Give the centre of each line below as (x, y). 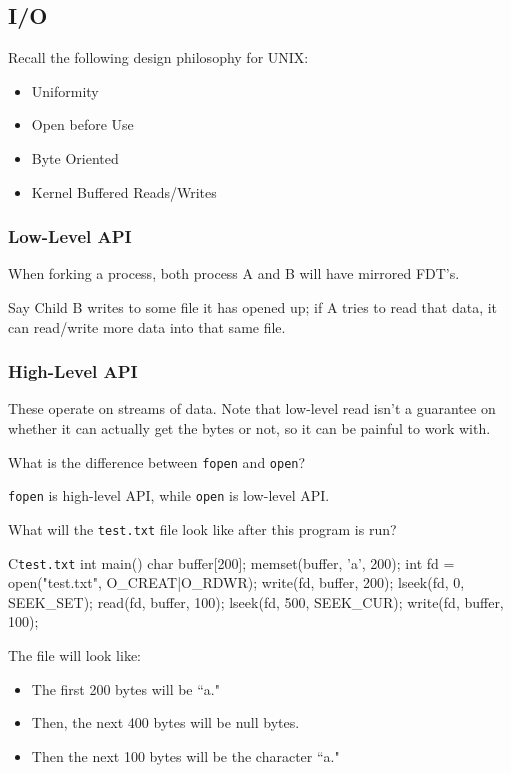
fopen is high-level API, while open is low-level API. (169, 495)
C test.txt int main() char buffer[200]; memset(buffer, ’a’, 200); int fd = (231, 562)
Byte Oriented (75, 157)
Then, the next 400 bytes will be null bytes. (165, 722)
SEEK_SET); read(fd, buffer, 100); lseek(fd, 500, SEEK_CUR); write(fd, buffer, (256, 601)
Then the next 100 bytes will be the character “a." (185, 755)
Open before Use (82, 124)
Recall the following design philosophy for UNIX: (158, 57)
